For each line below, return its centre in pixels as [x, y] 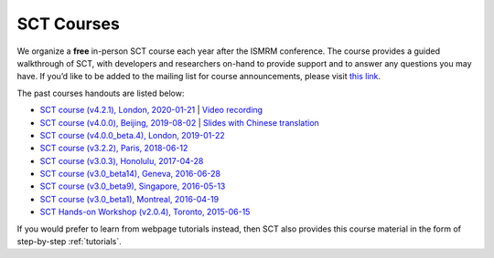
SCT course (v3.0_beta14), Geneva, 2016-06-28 [130, 174]
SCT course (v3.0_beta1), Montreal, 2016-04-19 [129, 199]
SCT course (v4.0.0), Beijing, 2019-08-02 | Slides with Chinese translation [179, 122]
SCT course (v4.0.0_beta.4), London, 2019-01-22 [132, 135]
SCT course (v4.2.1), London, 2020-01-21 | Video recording [151, 110]
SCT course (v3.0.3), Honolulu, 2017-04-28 [122, 160]
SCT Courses [69, 24]
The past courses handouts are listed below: [101, 93]
